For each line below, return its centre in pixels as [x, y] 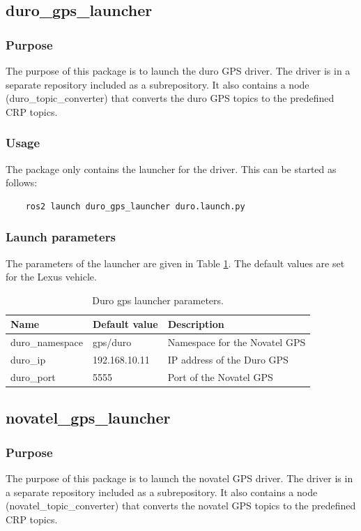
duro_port [33, 376]
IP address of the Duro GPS [228, 360]
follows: [22, 182]
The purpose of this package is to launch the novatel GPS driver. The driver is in [179, 478]
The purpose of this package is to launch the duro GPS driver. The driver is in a [178, 70]
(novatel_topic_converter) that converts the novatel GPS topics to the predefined [181, 506]
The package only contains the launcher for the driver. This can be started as [171, 169]
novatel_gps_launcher [88, 418]
